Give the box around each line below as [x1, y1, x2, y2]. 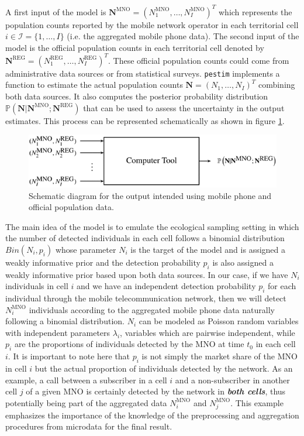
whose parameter [55, 243, 116, 255]
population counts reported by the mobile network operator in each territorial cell [5, 18, 299, 30]
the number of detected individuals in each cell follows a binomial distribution [5, 232, 285, 244]
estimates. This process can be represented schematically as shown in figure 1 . [5, 114, 285, 126]
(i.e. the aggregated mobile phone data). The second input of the [67, 30, 299, 42]
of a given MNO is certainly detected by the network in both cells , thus [26, 385, 286, 397]
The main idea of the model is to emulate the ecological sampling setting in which [5, 220, 299, 232]
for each [268, 280, 296, 292]
